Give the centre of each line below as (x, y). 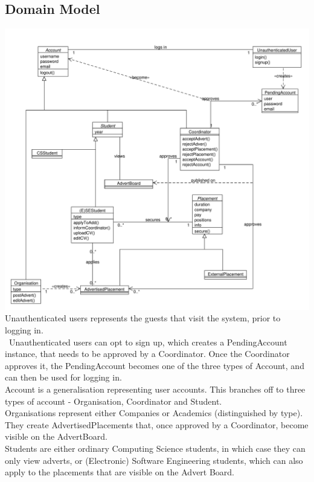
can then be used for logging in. (63, 377)
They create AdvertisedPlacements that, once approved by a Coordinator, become (157, 424)
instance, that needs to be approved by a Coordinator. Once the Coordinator (147, 354)
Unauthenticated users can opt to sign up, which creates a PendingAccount (148, 342)
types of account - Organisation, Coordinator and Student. (114, 401)
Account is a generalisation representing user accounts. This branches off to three (155, 389)
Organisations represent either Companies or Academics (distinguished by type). (154, 413)
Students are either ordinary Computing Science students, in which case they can (155, 448)
